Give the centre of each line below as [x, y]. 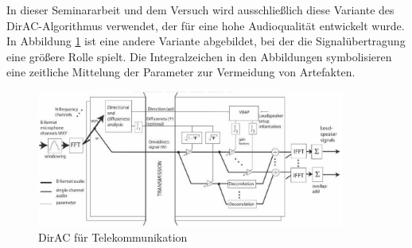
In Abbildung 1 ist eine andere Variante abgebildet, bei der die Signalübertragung [206, 41]
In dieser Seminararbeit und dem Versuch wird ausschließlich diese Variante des [200, 10]
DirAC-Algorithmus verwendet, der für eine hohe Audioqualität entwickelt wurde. [206, 25]
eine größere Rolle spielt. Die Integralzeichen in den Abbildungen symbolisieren [199, 56]
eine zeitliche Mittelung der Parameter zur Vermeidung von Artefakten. [181, 72]
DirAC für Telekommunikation [113, 237]
